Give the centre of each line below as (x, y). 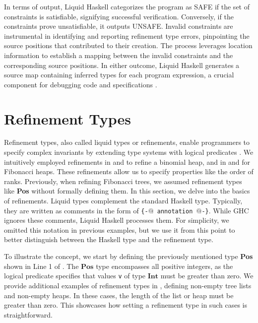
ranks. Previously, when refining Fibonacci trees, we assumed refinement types (123, 181)
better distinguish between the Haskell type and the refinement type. (109, 239)
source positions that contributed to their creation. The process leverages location (128, 45)
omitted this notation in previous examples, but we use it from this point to (120, 229)
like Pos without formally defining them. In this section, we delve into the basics (127, 191)
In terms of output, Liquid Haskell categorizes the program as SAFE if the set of (127, 6)
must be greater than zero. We (207, 276)
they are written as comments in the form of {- (76, 210)
